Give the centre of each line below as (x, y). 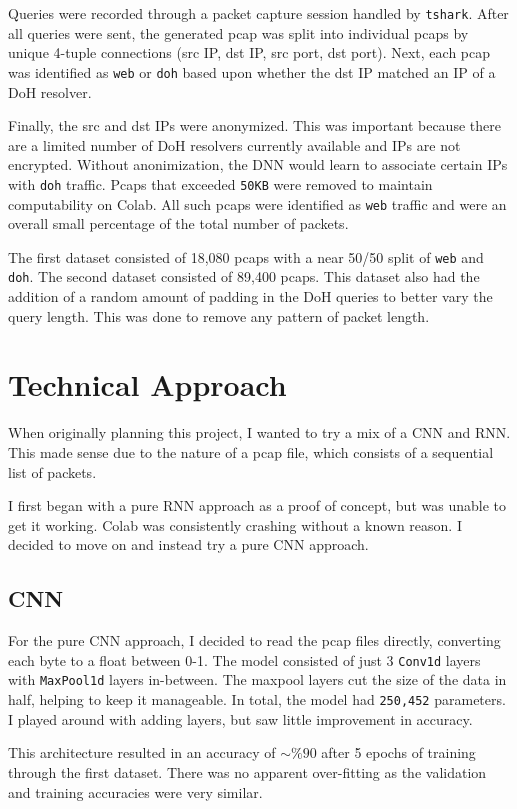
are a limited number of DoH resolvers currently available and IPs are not (234, 144)
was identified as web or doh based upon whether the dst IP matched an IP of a (252, 71)
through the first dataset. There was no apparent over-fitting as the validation (247, 771)
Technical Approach (147, 384)
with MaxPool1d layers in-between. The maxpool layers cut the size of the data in (257, 679)
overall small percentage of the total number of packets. (178, 223)
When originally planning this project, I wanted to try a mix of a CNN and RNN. (259, 432)
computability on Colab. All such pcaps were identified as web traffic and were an (257, 203)
